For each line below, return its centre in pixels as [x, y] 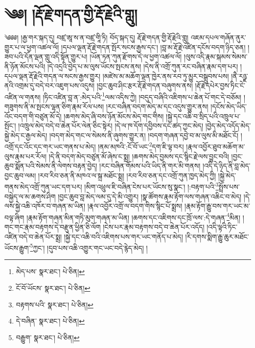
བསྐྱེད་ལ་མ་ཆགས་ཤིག [30, 196]
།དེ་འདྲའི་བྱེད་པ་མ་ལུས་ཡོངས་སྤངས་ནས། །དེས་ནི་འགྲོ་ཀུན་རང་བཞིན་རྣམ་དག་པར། [143, 66]
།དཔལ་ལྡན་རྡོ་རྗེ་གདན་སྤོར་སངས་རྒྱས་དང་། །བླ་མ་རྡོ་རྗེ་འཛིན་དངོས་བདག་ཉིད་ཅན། [153, 47]
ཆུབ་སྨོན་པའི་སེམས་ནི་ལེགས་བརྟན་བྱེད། [51, 166]
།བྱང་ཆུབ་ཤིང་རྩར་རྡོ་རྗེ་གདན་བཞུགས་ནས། [145, 85]
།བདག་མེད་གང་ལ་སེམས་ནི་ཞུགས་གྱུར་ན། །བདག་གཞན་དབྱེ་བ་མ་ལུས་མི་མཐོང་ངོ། [144, 135]
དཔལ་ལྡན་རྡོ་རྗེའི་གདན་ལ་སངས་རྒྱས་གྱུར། [52, 76]
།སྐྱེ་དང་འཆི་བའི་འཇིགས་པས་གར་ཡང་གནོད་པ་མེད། [123, 236]
